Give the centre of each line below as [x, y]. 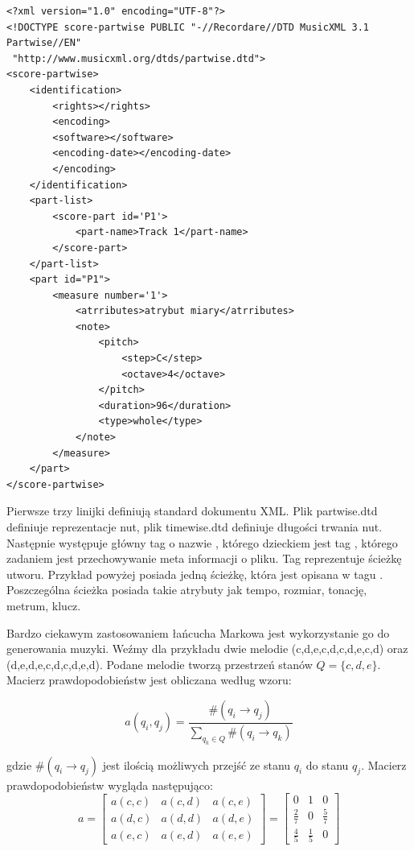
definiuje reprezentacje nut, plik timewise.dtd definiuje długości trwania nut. [195, 527]
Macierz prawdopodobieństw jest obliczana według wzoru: [149, 680]
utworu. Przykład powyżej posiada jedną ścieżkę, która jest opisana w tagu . [195, 574]
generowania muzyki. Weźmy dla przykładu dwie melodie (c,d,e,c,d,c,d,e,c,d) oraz [207, 649]
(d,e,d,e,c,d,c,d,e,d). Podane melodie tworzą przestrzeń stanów [160, 664]
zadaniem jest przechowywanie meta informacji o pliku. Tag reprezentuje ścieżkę [204, 558]
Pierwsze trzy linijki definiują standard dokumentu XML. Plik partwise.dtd [192, 511]
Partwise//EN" [44, 43]
